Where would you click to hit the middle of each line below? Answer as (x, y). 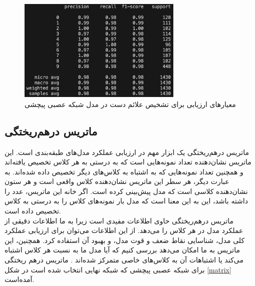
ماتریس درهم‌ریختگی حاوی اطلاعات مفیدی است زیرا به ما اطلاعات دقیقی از (119, 220)
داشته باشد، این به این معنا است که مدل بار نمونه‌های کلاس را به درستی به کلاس (126, 201)
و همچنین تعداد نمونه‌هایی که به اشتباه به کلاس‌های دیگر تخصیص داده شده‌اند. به (124, 171)
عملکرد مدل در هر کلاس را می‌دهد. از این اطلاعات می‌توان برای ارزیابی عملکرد (124, 230)
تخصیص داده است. (33, 211)
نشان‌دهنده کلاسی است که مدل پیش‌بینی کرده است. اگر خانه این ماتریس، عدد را (126, 191)
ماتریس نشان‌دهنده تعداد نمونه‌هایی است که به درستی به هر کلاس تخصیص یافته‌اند (128, 162)
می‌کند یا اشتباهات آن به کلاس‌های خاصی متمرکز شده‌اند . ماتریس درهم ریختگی (124, 260)
